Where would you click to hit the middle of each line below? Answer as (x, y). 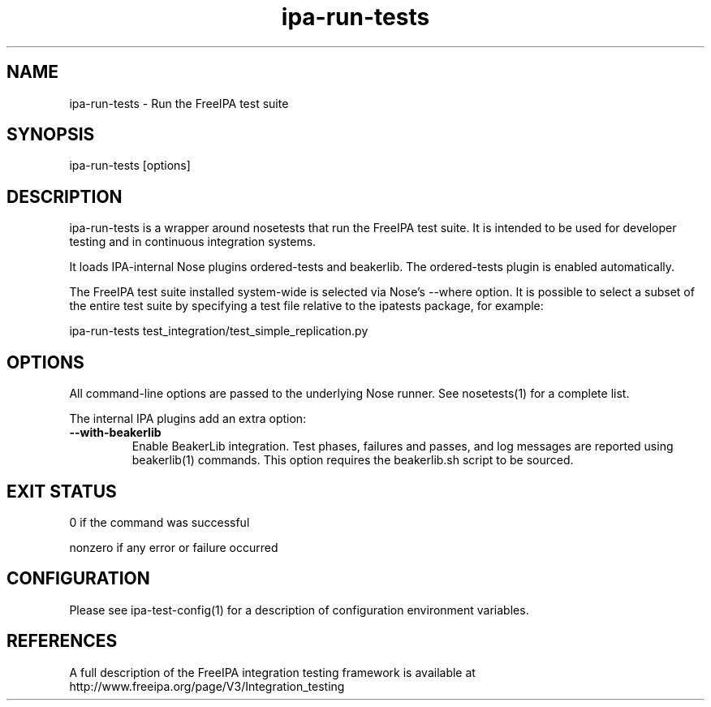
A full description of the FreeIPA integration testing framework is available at (272, 672)
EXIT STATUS (62, 491)
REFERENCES (62, 641)
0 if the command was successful (159, 522)
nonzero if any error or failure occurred (174, 547)
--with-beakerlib (115, 433)
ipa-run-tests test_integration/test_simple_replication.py (219, 331)
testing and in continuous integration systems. (193, 242)
